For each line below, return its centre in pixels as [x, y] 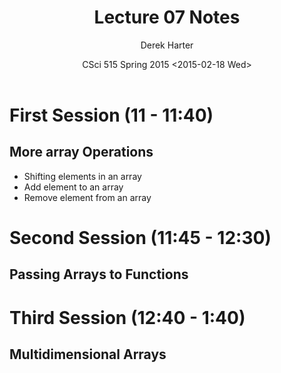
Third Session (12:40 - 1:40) [127, 317]
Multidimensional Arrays [88, 354]
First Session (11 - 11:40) [111, 115]
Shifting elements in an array [82, 176]
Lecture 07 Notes [167, 17]
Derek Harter [167, 45]
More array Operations [81, 152]
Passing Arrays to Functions [99, 274]
